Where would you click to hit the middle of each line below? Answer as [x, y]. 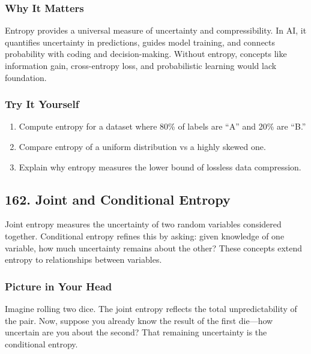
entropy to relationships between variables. [83, 259]
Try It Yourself [42, 104]
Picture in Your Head [59, 286]
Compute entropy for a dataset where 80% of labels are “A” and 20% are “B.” [162, 126]
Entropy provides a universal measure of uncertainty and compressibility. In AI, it [156, 30]
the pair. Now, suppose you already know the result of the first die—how [139, 320]
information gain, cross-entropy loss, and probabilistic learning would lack [141, 65]
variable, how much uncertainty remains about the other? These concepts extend [154, 247]
